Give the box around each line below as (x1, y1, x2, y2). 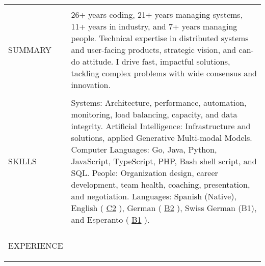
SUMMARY (8, 44, 51, 55)
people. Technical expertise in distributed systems (71, 32, 249, 44)
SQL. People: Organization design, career (71, 167, 218, 179)
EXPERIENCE (8, 240, 63, 251)
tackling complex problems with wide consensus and (71, 67, 257, 79)
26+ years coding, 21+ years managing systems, (71, 9, 243, 20)
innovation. (71, 79, 111, 91)
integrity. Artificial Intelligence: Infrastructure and (71, 120, 251, 132)
